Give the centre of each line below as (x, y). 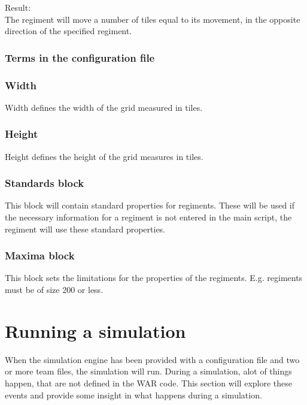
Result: (18, 7)
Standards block (45, 183)
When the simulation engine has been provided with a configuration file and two (152, 359)
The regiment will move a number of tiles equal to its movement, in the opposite (153, 19)
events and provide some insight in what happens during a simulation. (133, 395)
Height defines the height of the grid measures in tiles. (104, 156)
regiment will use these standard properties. (85, 229)
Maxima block (40, 256)
